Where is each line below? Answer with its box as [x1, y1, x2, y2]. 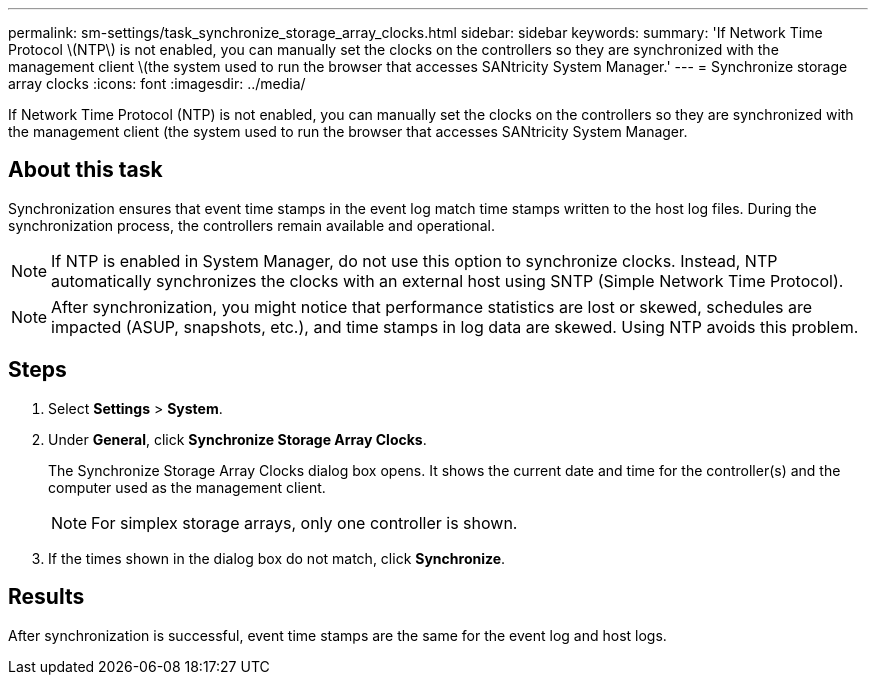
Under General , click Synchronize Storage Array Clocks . [48, 430, 427, 448]
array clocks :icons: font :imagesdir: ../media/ [8, 75, 306, 92]
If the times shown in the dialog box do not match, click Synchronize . [48, 549, 506, 567]
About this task [8, 157, 163, 183]
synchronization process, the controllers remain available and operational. [8, 216, 495, 234]
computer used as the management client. [48, 478, 326, 496]
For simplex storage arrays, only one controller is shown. [91, 512, 518, 533]
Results [8, 584, 85, 610]
